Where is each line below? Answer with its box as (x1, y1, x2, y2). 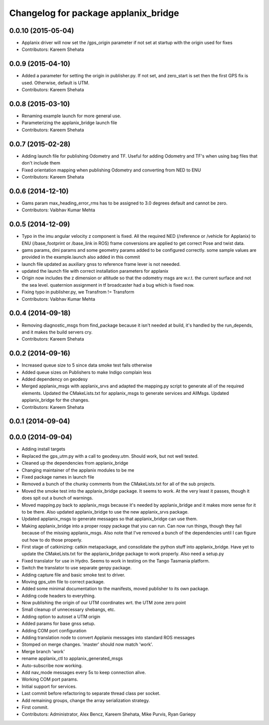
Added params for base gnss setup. (21, 621, 96, 627)
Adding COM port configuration (21, 627, 87, 633)
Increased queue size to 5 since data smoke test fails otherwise (21, 362, 152, 368)
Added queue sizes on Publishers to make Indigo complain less (21, 369, 151, 375)
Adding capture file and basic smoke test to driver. (21, 571, 126, 578)
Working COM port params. (21, 676, 78, 683)
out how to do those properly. (21, 537, 83, 543)
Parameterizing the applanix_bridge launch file (21, 120, 117, 126)
